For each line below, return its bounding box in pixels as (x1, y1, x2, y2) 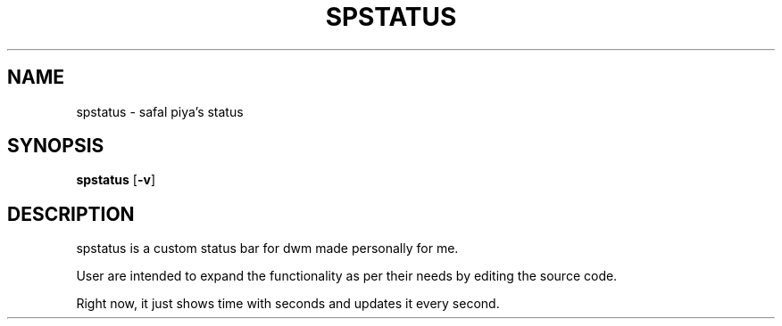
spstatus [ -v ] (76, 172, 156, 188)
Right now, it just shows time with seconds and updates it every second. (76, 296, 500, 312)
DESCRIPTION (7, 202, 135, 225)
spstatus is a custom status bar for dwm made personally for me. (76, 240, 459, 257)
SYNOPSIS (7, 134, 104, 158)
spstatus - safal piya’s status (76, 103, 244, 119)
